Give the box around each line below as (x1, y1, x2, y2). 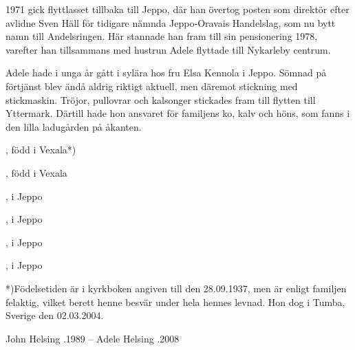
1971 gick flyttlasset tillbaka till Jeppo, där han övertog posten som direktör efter (6, 2, 349, 16)
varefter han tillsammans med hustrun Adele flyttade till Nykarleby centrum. (6, 42, 331, 56)
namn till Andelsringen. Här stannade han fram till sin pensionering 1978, (6, 29, 318, 43)
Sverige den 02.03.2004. (6, 308, 104, 322)
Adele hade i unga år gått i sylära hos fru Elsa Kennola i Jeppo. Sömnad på (6, 65, 327, 80)
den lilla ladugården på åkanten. (6, 119, 142, 133)
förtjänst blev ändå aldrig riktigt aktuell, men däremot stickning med (6, 78, 298, 93)
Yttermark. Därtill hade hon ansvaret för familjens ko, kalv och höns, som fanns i (6, 106, 350, 120)
